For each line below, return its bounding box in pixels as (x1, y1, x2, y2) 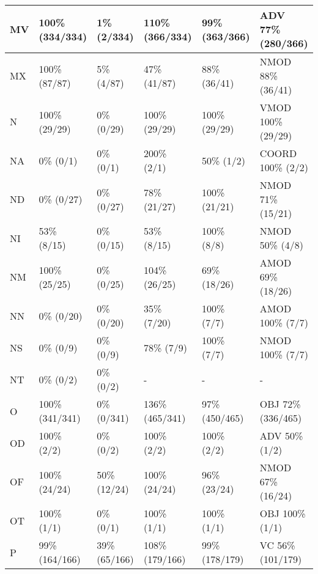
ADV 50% (259, 429, 303, 443)
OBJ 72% (259, 397, 301, 411)
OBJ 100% (259, 506, 306, 520)
